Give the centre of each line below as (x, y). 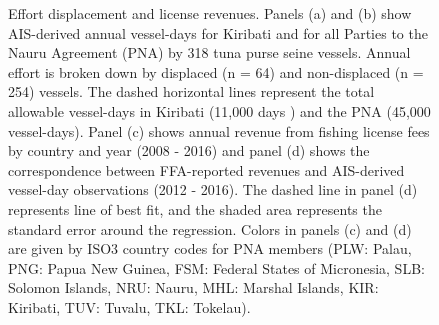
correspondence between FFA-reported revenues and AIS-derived (206, 169)
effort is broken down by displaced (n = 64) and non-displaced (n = (216, 71)
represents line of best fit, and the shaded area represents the (195, 208)
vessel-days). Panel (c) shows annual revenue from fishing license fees (219, 130)
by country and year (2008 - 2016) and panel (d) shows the (189, 150)
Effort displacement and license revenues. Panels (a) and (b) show (210, 13)
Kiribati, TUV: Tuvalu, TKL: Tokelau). (129, 306)
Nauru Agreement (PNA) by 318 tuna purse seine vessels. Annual (209, 52)
